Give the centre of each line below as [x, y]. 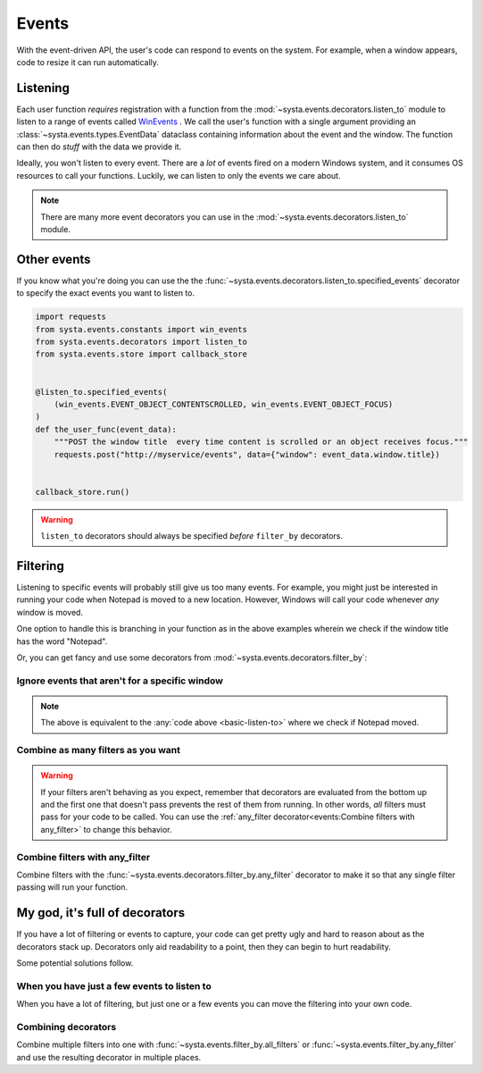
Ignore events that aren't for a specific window [120, 681]
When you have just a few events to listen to [114, 985]
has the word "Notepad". [62, 641]
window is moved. [50, 612]
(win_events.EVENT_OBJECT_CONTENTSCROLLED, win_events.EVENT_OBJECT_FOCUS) [224, 404]
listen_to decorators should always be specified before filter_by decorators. [192, 536]
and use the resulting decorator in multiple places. [109, 1057]
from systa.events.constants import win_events [141, 329]
